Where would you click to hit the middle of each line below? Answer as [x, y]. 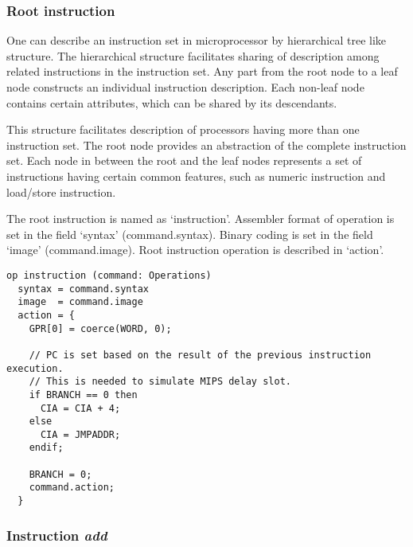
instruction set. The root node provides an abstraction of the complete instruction [206, 145]
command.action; [72, 488]
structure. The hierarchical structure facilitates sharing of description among [193, 55]
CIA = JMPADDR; [80, 434]
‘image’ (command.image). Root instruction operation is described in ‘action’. [195, 250]
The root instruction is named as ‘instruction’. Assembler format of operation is [201, 219]
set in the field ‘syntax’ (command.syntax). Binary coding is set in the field [190, 234]
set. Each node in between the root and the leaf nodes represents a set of [184, 160]
